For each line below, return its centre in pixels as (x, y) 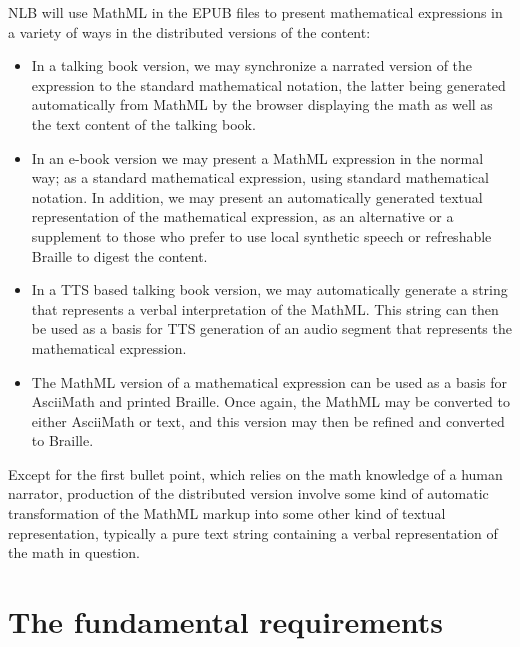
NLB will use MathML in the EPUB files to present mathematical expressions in (255, 12)
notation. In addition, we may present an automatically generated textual (257, 196)
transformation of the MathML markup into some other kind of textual (227, 513)
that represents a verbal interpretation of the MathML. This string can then (265, 308)
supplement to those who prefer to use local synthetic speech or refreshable (261, 235)
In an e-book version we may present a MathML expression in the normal (257, 157)
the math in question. (74, 552)
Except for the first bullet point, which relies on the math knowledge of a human (255, 473)
